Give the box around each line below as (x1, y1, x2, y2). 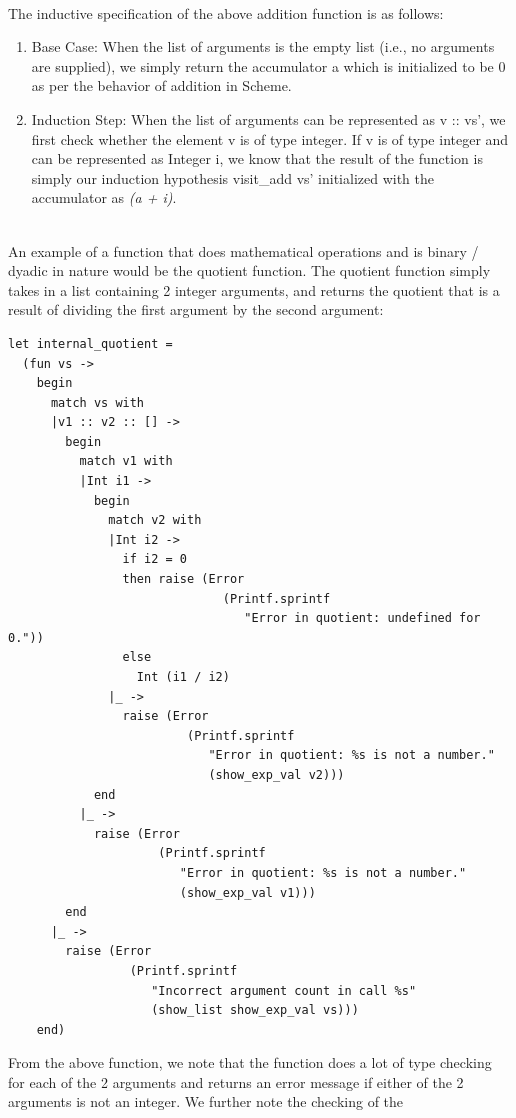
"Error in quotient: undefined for (244, 611, 481, 626)
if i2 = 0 (122, 552, 187, 567)
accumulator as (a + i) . (31, 187, 177, 208)
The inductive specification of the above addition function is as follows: (8, 2, 444, 23)
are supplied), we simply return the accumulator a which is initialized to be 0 (31, 55, 506, 76)
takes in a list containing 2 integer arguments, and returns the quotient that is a (8, 279, 500, 300)
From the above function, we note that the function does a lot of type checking (8, 1052, 492, 1073)
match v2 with (108, 513, 202, 528)
